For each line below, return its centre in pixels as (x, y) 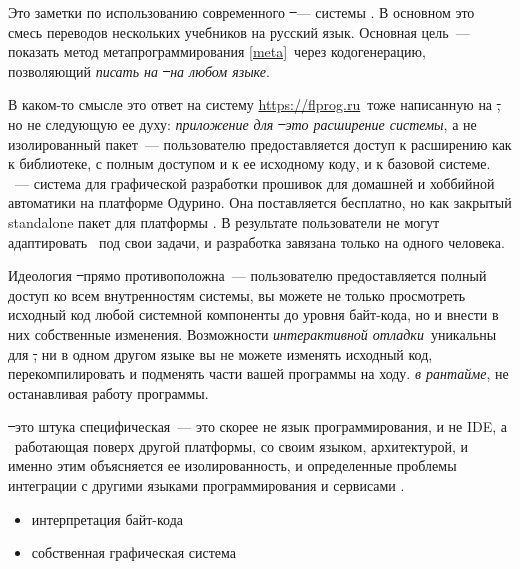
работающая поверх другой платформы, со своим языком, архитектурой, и (241, 445)
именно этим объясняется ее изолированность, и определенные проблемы (232, 465)
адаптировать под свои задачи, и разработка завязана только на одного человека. (256, 241)
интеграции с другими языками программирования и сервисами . (206, 485)
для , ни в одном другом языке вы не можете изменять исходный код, (220, 353)
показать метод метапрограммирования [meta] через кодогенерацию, (217, 51)
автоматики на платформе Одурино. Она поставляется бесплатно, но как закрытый (260, 202)
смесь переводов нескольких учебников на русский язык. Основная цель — (239, 31)
